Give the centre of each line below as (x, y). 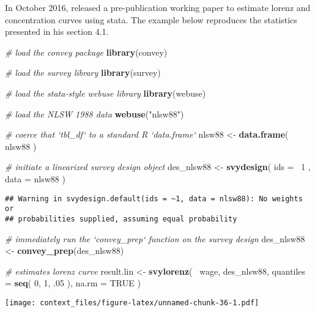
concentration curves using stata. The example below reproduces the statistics (151, 19)
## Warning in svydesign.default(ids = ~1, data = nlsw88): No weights (154, 199)
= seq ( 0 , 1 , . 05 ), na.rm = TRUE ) (73, 283)
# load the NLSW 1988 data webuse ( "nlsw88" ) (94, 113)
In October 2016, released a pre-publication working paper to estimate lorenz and (158, 7)
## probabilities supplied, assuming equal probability (121, 219)
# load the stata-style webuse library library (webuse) (106, 93)
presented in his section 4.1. (57, 32)
